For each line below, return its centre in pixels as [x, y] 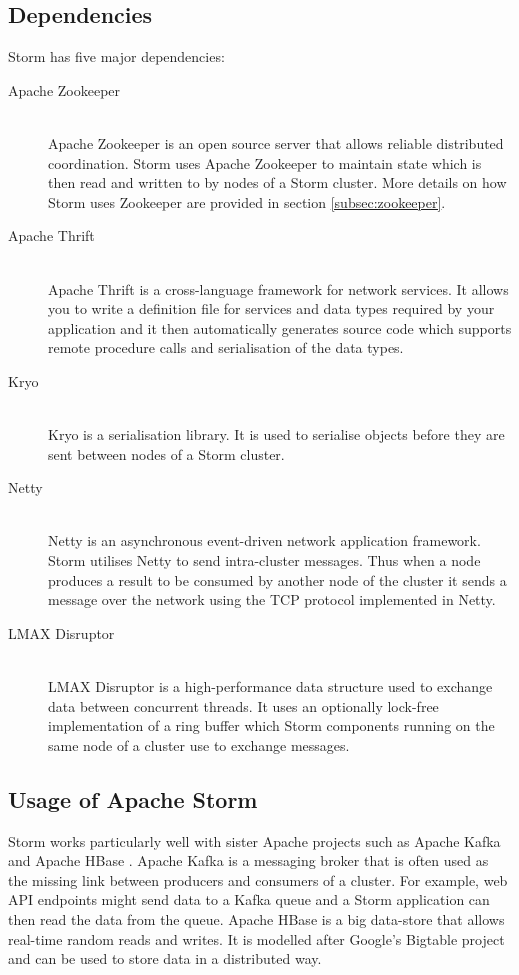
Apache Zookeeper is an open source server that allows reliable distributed [276, 142]
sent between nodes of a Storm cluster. [166, 453]
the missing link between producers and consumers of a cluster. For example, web [258, 879]
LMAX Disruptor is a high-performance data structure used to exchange [270, 686]
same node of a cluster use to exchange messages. [199, 744]
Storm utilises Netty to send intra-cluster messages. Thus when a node [264, 560]
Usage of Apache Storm [133, 798]
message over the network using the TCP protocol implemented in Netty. [272, 599]
